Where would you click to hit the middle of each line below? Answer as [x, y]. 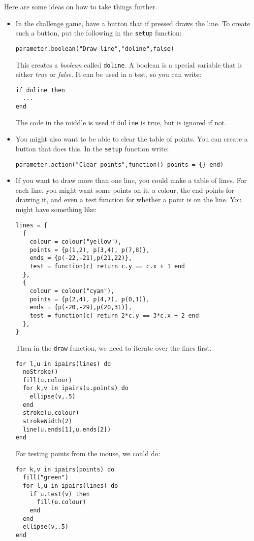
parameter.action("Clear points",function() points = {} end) [120, 164]
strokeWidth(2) [48, 421]
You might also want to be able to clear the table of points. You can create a [131, 139]
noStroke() [40, 372]
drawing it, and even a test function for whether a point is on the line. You [129, 199]
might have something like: [56, 209]
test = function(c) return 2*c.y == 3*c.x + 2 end [114, 315]
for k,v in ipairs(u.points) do [76, 388]
